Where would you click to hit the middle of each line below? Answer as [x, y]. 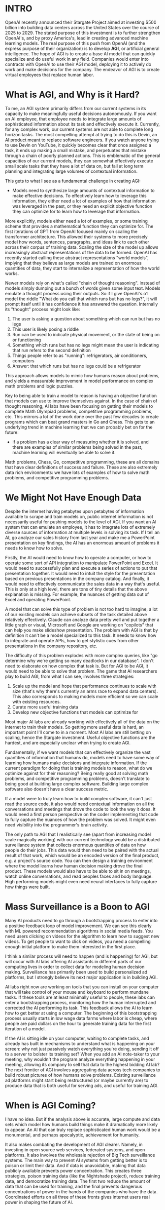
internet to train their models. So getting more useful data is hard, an [74, 727]
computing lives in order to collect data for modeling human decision [75, 967]
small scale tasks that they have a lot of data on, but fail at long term [74, 166]
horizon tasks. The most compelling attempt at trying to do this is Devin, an [81, 134]
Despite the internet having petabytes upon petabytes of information [75, 511]
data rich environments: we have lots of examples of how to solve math [77, 472]
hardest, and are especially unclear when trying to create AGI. [68, 742]
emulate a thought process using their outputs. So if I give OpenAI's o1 [76, 293]
